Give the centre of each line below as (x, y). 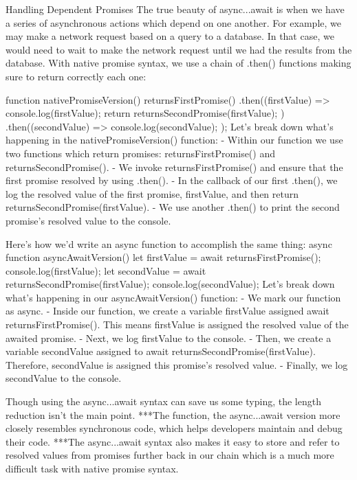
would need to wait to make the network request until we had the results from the (179, 49)
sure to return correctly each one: (76, 76)
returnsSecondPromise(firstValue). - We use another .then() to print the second (173, 207)
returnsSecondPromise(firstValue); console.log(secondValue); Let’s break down (170, 284)
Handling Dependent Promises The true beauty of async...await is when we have (175, 9)
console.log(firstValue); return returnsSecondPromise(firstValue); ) (145, 113)
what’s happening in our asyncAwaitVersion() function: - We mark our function (173, 297)
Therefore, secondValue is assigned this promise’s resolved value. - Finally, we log (177, 364)
